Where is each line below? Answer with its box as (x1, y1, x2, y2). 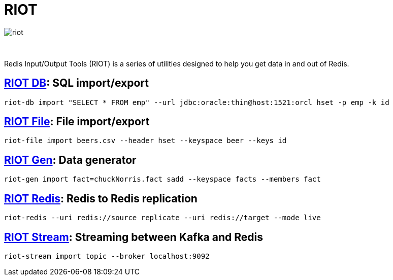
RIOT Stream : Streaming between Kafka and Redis (4, 230, 263, 243)
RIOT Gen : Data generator (4, 153, 137, 166)
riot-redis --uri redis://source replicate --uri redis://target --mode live (4, 214, 321, 222)
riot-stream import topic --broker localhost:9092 (4, 252, 210, 260)
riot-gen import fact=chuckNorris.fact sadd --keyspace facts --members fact (4, 175, 321, 184)
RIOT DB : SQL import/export (4, 77, 149, 90)
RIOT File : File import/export (4, 115, 150, 128)
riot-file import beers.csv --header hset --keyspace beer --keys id (4, 136, 287, 145)
